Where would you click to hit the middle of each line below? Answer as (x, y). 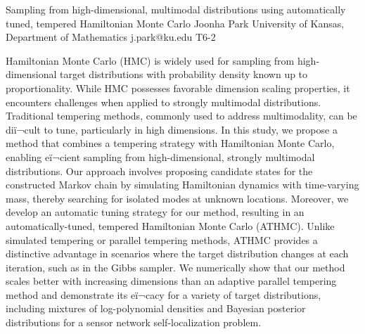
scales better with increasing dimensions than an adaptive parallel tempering (171, 281)
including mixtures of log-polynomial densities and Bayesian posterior (156, 308)
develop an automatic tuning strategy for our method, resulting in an (155, 212)
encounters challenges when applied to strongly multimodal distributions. (164, 102)
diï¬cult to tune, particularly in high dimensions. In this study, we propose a (172, 129)
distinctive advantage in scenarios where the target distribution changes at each (177, 253)
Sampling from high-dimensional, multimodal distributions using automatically (176, 9)
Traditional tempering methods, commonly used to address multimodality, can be (181, 116)
